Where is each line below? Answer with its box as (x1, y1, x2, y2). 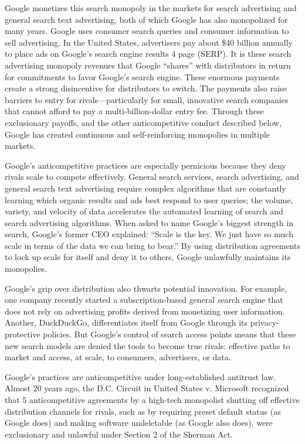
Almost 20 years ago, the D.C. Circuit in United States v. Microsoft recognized (5, 382, 289, 394)
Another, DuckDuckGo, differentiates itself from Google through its (5, 316, 248, 329)
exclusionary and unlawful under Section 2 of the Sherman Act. (5, 428, 233, 440)
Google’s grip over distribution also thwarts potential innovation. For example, (5, 282, 287, 294)
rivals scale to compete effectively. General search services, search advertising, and (5, 170, 299, 183)
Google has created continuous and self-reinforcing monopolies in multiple (5, 128, 270, 140)
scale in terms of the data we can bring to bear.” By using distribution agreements (5, 239, 300, 251)
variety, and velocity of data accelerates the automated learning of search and (5, 205, 283, 217)
